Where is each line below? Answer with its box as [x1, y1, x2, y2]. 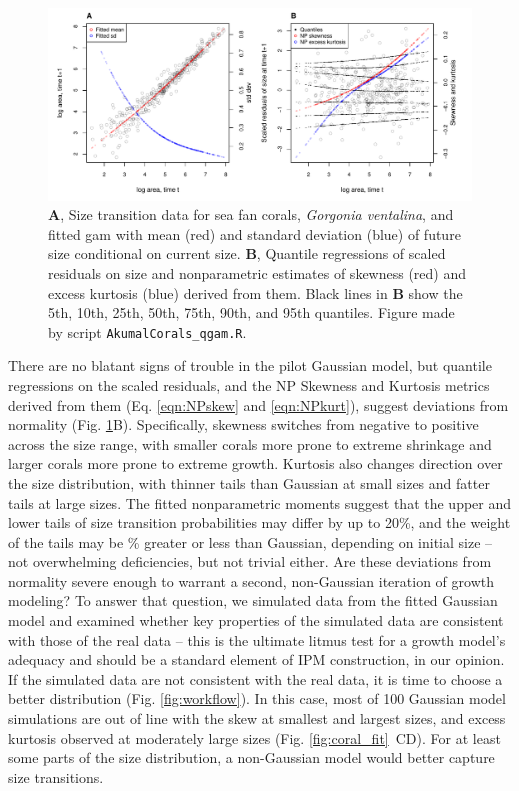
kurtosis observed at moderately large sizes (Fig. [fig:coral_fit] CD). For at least [8, 727, 501, 748]
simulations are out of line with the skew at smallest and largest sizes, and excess [8, 708, 506, 729]
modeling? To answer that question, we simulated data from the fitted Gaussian [8, 590, 498, 611]
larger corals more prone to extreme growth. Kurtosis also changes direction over [8, 453, 503, 474]
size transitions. [8, 766, 104, 787]
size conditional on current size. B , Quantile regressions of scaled [48, 243, 446, 264]
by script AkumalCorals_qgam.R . [48, 321, 247, 342]
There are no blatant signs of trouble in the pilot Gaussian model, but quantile [8, 355, 492, 376]
